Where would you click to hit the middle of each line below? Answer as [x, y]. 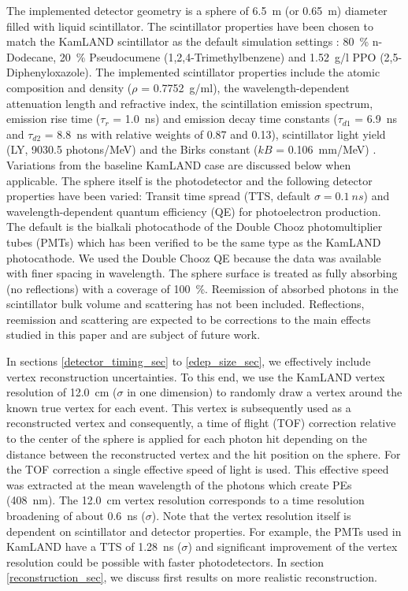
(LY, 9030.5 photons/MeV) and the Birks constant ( [132, 149]
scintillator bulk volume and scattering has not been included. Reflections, [185, 304]
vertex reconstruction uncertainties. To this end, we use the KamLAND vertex [196, 376]
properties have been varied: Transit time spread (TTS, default [159, 196]
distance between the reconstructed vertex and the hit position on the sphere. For [204, 453]
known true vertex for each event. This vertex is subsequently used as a [179, 407]
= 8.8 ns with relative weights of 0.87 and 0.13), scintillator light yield [215, 134]
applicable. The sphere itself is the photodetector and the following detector [189, 180]
